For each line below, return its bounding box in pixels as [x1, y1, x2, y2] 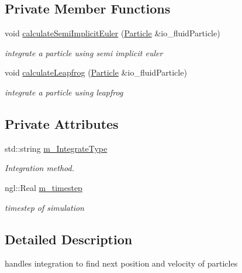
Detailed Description [5, 230, 133, 248]
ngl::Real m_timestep [5, 181, 82, 193]
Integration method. [5, 162, 74, 174]
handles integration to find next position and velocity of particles [5, 257, 238, 269]
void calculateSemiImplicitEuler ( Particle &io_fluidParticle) [5, 27, 220, 39]
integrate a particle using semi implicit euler [5, 46, 163, 59]
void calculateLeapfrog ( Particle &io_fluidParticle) [5, 66, 187, 79]
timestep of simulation [5, 201, 84, 213]
